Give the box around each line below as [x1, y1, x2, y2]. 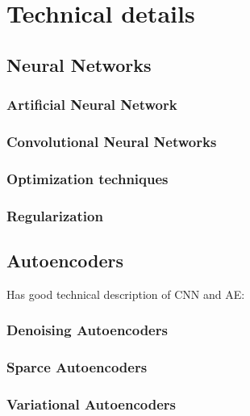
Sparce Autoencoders [6, 357, 148, 377]
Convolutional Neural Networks [6, 131, 217, 151]
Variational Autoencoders [6, 393, 176, 414]
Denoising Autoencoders [6, 320, 168, 340]
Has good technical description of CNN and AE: [6, 285, 245, 302]
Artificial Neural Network [6, 95, 177, 115]
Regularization [6, 205, 103, 225]
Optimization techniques [6, 168, 169, 188]
